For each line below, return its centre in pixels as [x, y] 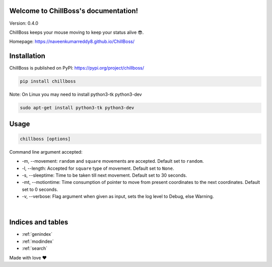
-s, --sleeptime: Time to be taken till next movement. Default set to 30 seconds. [105, 175]
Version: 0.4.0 [24, 23]
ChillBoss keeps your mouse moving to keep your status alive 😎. [77, 32]
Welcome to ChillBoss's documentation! [74, 11]
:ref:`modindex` [38, 241]
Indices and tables [39, 222]
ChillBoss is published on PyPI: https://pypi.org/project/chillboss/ [77, 68]
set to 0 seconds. [40, 189]
